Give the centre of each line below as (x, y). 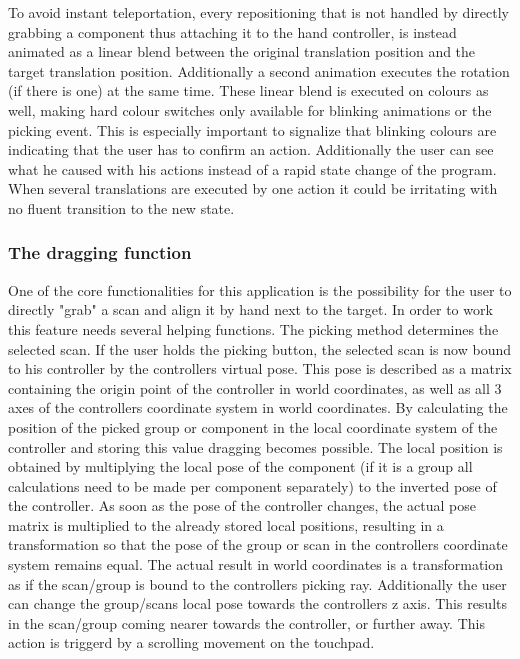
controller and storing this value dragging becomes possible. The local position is (255, 446)
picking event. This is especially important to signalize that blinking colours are (252, 129)
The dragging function (100, 252)
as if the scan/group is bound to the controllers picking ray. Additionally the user (257, 583)
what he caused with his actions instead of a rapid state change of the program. (252, 168)
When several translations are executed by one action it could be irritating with (253, 188)
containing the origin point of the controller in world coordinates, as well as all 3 (255, 387)
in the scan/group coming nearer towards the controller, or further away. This (246, 622)
